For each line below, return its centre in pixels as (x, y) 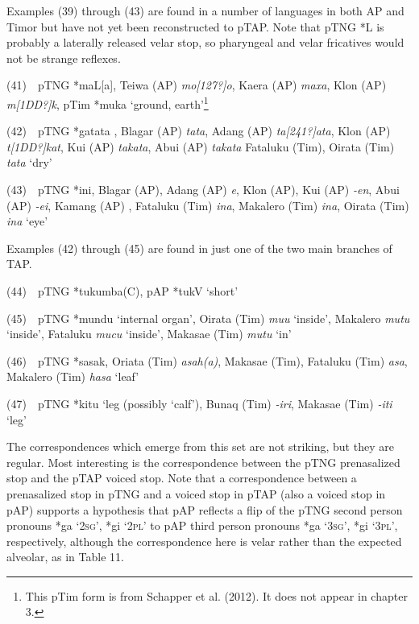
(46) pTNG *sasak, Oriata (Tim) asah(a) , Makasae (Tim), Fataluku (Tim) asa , (207, 360)
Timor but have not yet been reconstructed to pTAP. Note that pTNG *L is (195, 26)
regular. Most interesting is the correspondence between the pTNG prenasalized (203, 462)
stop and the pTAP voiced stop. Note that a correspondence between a (182, 478)
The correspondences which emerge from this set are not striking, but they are (200, 446)
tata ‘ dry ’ (29, 162)
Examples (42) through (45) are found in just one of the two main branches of (199, 248)
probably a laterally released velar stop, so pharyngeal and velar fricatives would (205, 42)
